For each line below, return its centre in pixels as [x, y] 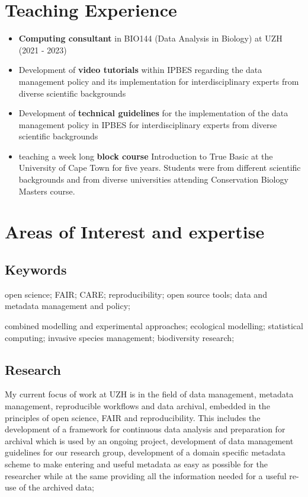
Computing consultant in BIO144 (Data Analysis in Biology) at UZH [150, 38]
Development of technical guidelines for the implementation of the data [153, 113]
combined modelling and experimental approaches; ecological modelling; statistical [154, 326]
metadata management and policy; [68, 306]
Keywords [36, 270]
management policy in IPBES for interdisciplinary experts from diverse [148, 124]
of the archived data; [57, 487]
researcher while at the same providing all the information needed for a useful [146, 475]
